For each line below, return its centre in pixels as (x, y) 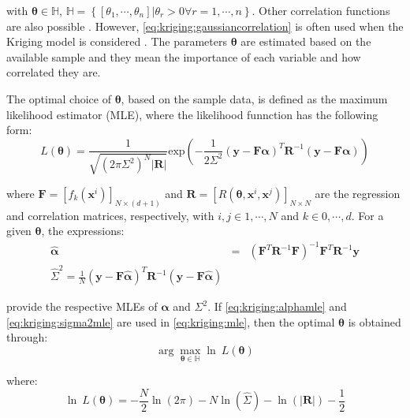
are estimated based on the (306, 41)
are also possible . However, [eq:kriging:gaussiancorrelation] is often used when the (205, 26)
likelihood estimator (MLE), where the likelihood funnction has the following (192, 114)
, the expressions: (83, 231)
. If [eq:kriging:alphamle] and (277, 306)
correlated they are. (54, 72)
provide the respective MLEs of (82, 306)
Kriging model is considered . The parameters (117, 41)
